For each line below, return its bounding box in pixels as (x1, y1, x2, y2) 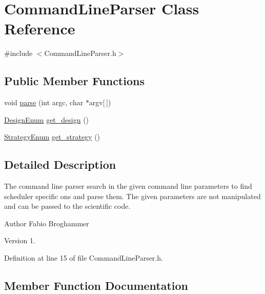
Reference (4, 18, 75, 39)
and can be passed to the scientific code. (4, 201, 131, 211)
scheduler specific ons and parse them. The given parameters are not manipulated (4, 190, 261, 201)
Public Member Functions (4, 73, 145, 89)
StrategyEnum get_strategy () (4, 131, 100, 142)
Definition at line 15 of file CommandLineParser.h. (4, 252, 163, 263)
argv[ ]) (89, 97, 111, 108)
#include (4, 48, 33, 58)
